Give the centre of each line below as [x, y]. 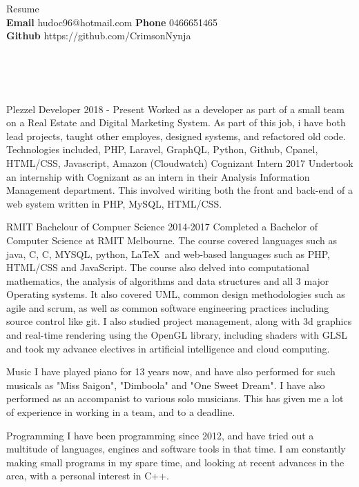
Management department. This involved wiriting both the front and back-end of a [179, 190]
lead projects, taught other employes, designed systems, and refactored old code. [176, 136]
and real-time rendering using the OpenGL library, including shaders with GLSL [177, 335]
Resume [23, 8]
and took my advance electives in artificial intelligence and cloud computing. [168, 348]
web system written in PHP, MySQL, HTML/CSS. [114, 203]
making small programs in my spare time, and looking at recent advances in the [175, 462]
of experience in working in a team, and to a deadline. [121, 412]
